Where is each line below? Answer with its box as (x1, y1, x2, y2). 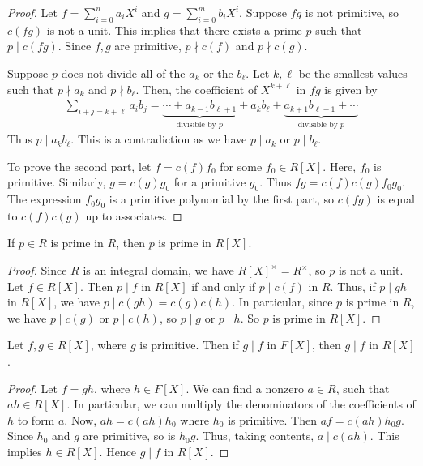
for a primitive (173, 173, 246, 190)
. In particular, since (232, 293, 333, 310)
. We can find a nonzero (186, 379, 304, 396)
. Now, (64, 411, 97, 428)
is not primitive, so (305, 4, 399, 20)
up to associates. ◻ (85, 207, 182, 224)
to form (17, 411, 55, 428)
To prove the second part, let (7, 157, 152, 174)
